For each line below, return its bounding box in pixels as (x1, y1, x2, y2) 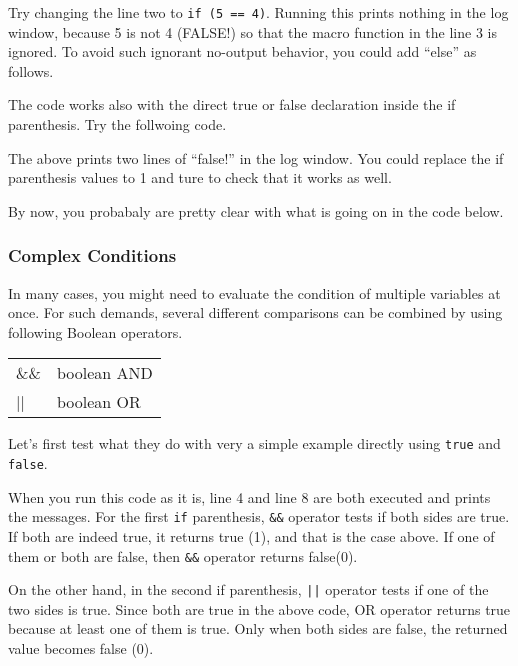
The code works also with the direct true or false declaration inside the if (8, 94, 456, 115)
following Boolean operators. (8, 321, 183, 342)
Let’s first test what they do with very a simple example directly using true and (8, 433, 501, 454)
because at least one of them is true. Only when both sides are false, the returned (8, 618, 508, 639)
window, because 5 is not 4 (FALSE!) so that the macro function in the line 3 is (8, 21, 497, 42)
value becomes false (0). (8, 638, 154, 659)
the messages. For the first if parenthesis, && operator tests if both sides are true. (8, 506, 510, 527)
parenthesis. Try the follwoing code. (8, 114, 227, 135)
